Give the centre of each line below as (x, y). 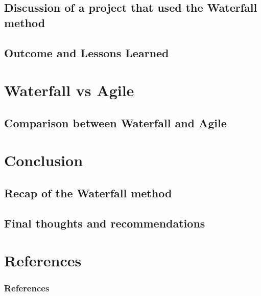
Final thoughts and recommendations (105, 223)
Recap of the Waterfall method (88, 192)
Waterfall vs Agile (69, 90)
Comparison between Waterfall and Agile (115, 122)
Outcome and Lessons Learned (87, 52)
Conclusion (44, 160)
